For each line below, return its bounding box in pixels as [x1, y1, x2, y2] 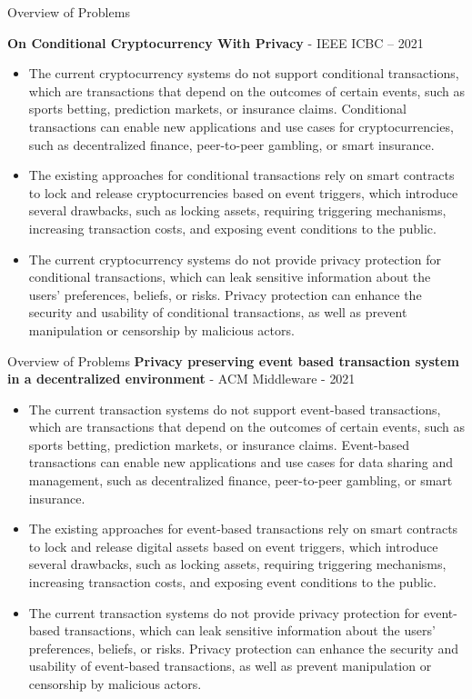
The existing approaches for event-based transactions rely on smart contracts [28, 519, 458, 538]
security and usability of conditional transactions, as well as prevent [28, 303, 407, 322]
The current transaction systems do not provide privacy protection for [28, 603, 420, 622]
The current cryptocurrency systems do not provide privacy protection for [28, 249, 442, 268]
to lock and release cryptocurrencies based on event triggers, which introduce [28, 183, 458, 202]
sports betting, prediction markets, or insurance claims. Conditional [28, 99, 407, 118]
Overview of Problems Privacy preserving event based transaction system [7, 351, 459, 370]
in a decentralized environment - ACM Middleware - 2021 [7, 369, 356, 388]
